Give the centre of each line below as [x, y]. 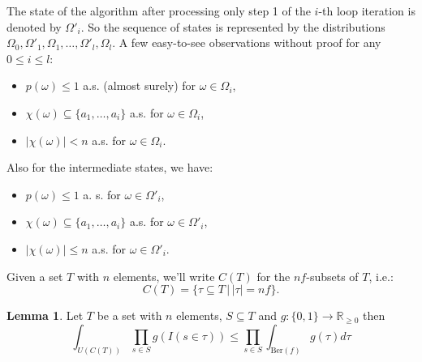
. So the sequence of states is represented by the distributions [233, 26]
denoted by [34, 26]
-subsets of [332, 276]
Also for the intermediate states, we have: [110, 167]
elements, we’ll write [164, 276]
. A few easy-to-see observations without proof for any [247, 43]
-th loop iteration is [367, 11]
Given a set [35, 276]
